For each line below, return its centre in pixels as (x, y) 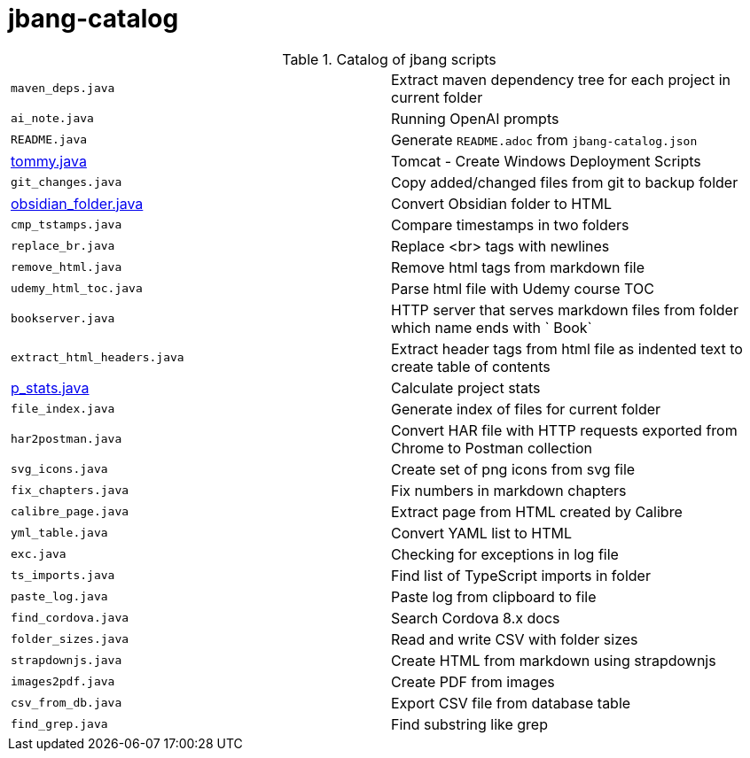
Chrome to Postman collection (492, 448)
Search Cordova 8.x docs (476, 618)
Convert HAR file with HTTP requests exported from (564, 430)
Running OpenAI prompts (475, 118)
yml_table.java (59, 533)
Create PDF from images (473, 681)
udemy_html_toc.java (77, 289)
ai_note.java (52, 119)
